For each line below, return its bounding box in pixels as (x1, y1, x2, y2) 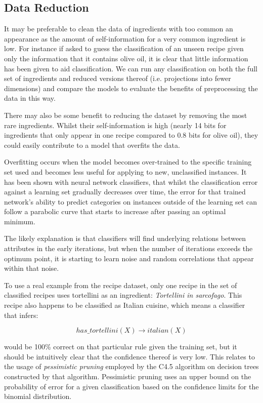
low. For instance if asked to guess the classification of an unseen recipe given (4, 43, 244, 54)
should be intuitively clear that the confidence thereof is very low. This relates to (4, 351, 255, 361)
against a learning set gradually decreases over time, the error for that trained (4, 186, 246, 197)
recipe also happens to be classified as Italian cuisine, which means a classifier (4, 300, 245, 310)
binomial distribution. (4, 391, 72, 401)
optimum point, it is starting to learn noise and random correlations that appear (4, 253, 254, 263)
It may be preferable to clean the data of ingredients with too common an (4, 23, 233, 34)
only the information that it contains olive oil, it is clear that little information (4, 53, 248, 63)
